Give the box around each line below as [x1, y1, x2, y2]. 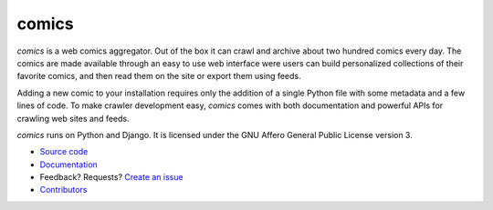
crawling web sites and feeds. [16, 113, 130, 124]
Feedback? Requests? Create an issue [39, 172, 184, 183]
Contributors [39, 185, 88, 195]
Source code [39, 146, 89, 157]
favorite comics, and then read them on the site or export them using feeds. [16, 71, 301, 82]
